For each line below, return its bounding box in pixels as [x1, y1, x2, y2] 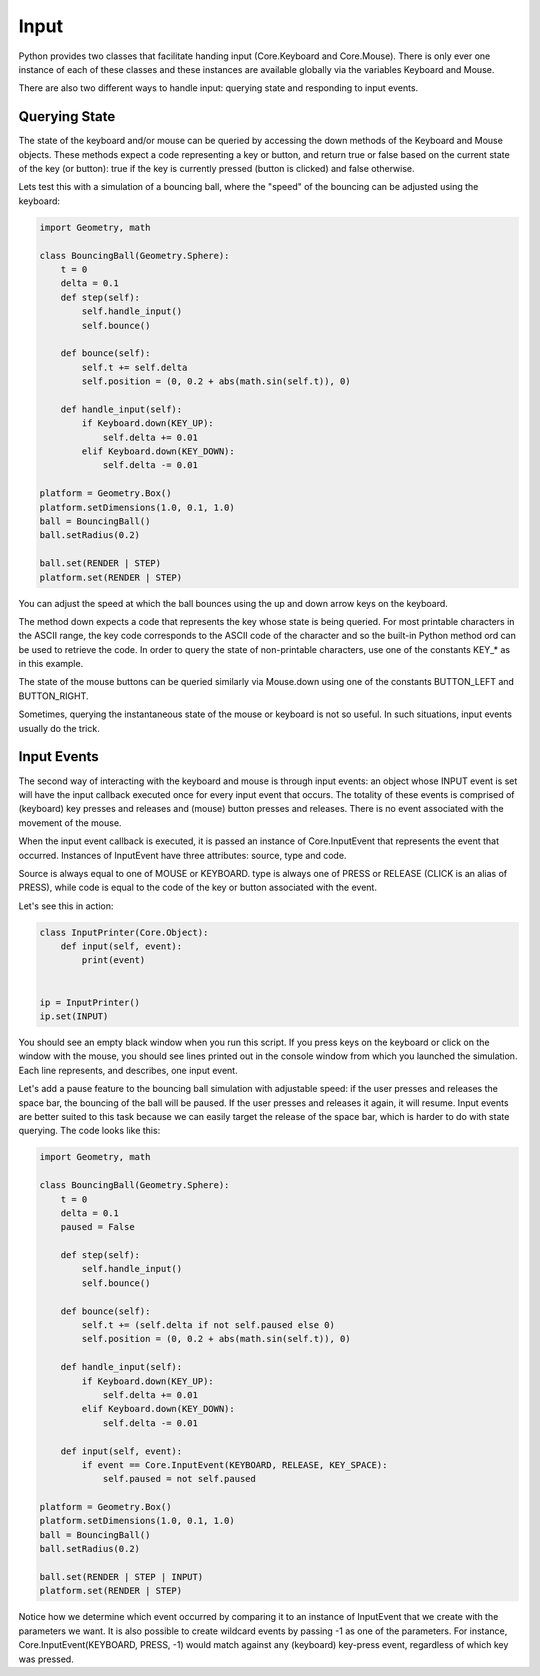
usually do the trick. [18, 722, 100, 734]
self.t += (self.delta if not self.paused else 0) [81, 1320, 335, 1331]
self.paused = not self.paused [102, 1473, 257, 1485]
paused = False [60, 1221, 135, 1233]
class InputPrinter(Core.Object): [39, 926, 209, 938]
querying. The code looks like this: [18, 1125, 161, 1137]
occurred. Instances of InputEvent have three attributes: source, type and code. [18, 849, 347, 861]
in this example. [18, 658, 84, 670]
